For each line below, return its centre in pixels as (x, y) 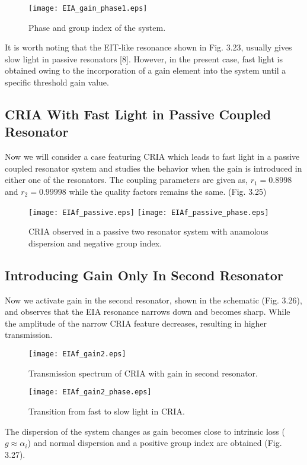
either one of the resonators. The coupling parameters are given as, (127, 180)
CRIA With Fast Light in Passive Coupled (138, 114)
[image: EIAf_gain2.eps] (77, 354)
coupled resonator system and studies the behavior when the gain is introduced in (153, 168)
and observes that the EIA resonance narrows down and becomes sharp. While (148, 311)
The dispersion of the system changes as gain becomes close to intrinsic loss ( (145, 431)
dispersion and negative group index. (95, 243)
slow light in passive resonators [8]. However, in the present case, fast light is (144, 58)
